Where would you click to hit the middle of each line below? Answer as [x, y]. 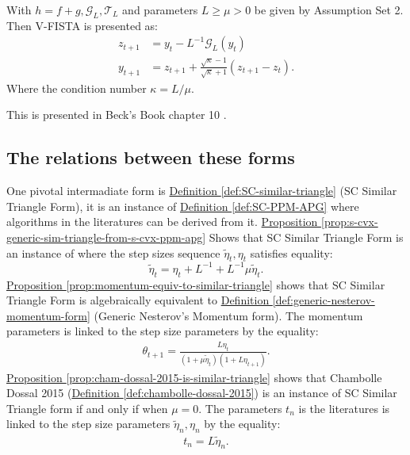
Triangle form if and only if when [87, 408]
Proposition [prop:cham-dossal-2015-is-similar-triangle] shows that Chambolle [194, 377]
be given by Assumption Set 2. [329, 10]
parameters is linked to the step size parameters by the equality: [163, 331]
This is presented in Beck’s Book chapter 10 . [117, 115]
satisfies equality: [291, 252]
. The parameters [240, 408]
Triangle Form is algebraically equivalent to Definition [138, 300]
